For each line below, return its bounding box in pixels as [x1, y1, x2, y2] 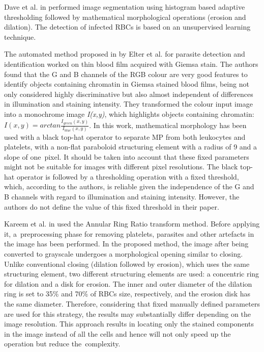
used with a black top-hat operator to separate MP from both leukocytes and [4, 131, 246, 142]
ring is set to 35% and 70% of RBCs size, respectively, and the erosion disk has [4, 288, 251, 299]
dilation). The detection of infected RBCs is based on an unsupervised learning [4, 21, 251, 32]
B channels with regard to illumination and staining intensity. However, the [4, 191, 240, 202]
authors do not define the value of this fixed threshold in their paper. [4, 201, 219, 212]
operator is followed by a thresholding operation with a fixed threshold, [16, 171, 239, 182]
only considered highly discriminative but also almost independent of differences [4, 88, 253, 99]
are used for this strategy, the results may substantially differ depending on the [4, 308, 251, 319]
